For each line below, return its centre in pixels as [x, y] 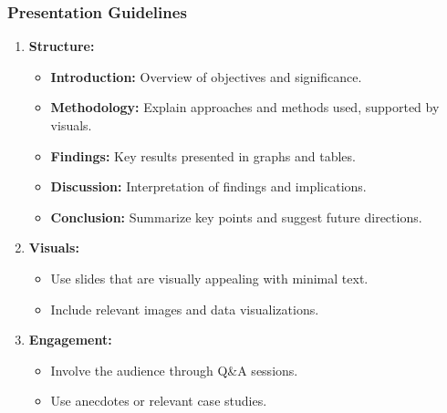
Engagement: [70, 340]
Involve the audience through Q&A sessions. [174, 370]
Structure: [62, 46]
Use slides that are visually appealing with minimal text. [209, 278]
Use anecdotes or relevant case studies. [159, 401]
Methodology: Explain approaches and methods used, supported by [245, 107]
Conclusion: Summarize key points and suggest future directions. [236, 217]
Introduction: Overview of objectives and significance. [206, 76]
